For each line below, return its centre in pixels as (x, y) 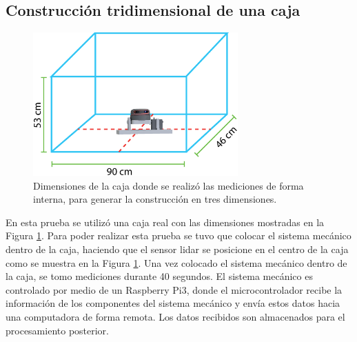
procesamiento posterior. (57, 330)
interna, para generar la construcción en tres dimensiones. (155, 199)
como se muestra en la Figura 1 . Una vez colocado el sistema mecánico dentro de (176, 262)
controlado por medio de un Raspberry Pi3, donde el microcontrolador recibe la (174, 289)
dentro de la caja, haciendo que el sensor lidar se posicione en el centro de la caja (177, 249)
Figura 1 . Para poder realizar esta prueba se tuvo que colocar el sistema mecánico (178, 235)
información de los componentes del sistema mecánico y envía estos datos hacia (173, 303)
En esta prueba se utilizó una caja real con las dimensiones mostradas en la (165, 222)
